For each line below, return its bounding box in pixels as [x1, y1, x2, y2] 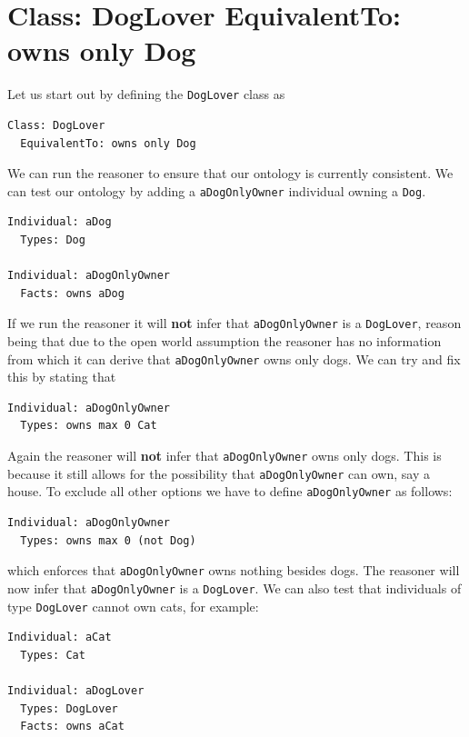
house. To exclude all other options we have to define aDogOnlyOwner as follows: [7, 482, 453, 501]
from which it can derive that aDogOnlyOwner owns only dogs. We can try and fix [7, 349, 461, 368]
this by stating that [7, 367, 116, 386]
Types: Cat [20, 648, 85, 662]
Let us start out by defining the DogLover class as [7, 85, 285, 104]
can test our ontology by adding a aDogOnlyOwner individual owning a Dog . [7, 181, 426, 200]
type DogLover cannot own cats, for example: [7, 596, 259, 615]
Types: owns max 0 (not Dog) [20, 533, 196, 547]
